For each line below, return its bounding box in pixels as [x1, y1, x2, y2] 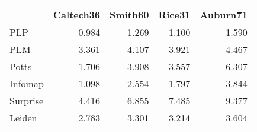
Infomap [9, 77, 44, 90]
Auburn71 [200, 8, 248, 21]
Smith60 [110, 8, 149, 21]
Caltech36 [53, 8, 101, 21]
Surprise [9, 94, 44, 107]
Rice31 [158, 8, 191, 21]
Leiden [9, 111, 37, 124]
